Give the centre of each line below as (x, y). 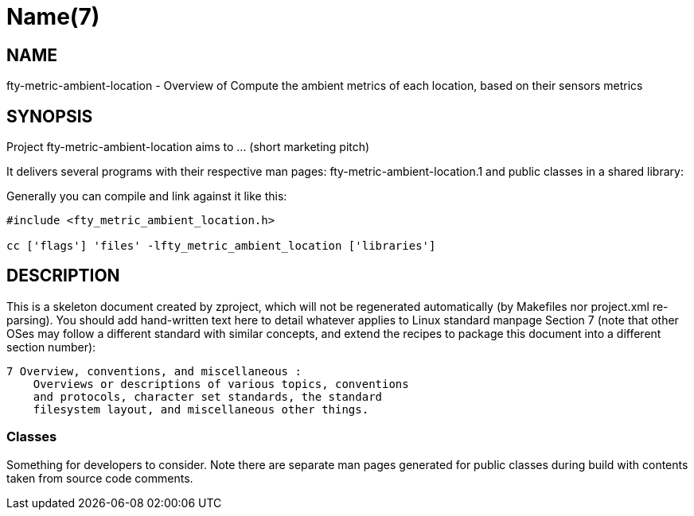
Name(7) (53, 17)
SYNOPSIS (50, 116)
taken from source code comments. (100, 478)
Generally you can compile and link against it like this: (147, 196)
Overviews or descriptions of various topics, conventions (221, 384)
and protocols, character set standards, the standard (208, 396)
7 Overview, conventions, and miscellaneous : (154, 371)
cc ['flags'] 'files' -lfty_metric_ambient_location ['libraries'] (221, 246)
